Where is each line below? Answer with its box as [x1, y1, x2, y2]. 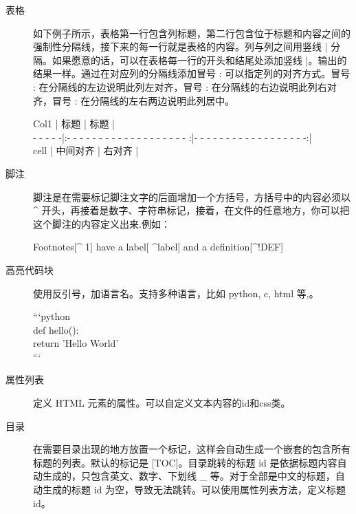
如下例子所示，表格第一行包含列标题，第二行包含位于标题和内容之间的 [33, 25, 351, 40]
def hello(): [33, 322, 79, 336]
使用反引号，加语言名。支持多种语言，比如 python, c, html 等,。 [33, 286, 319, 300]
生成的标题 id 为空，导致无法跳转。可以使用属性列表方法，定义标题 [42, 482, 346, 497]
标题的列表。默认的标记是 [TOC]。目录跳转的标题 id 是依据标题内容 [33, 455, 337, 469]
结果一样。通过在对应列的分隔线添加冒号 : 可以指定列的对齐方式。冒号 [33, 66, 351, 81]
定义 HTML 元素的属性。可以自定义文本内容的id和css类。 [33, 396, 291, 410]
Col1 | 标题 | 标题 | [33, 116, 115, 131]
